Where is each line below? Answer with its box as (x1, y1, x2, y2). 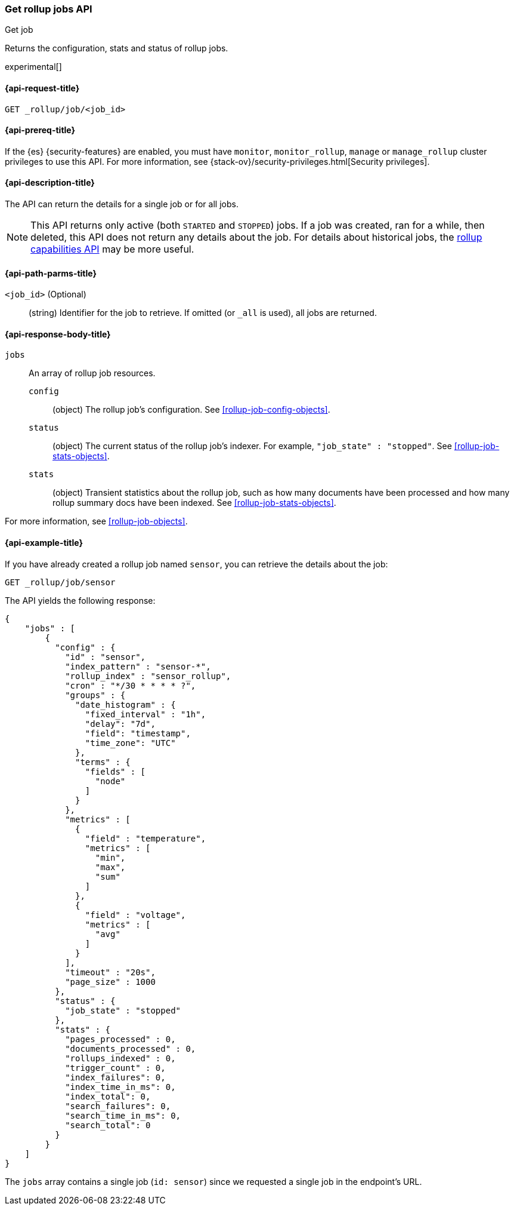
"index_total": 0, (65, 1091, 151, 1101)
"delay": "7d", (85, 718, 156, 729)
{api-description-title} (5, 177, 95, 188)
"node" (95, 776, 126, 786)
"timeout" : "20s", (65, 967, 156, 977)
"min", (95, 852, 126, 862)
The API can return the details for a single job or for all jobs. (5, 199, 239, 210)
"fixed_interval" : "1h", (85, 709, 206, 719)
